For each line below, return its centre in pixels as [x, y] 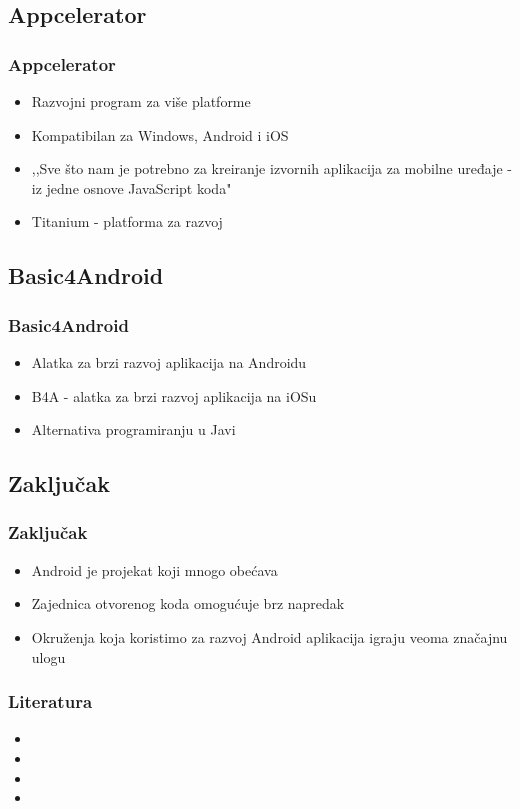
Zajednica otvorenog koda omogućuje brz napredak [188, 603]
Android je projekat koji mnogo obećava [154, 569]
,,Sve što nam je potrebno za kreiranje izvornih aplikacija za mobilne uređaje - [271, 168]
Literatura [50, 701]
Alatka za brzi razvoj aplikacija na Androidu [169, 361]
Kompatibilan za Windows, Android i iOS [160, 134]
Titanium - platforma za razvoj [127, 221]
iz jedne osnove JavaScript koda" [131, 187]
